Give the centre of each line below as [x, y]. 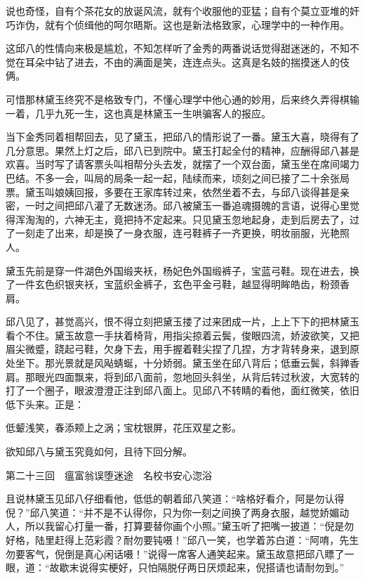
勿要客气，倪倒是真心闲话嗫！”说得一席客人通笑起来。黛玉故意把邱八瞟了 [175, 553]
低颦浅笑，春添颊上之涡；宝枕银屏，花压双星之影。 [124, 428]
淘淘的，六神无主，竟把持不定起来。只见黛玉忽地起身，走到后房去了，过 [192, 219]
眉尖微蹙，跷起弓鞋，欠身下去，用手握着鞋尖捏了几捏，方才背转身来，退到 [178, 349]
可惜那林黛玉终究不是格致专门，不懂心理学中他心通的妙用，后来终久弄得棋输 [182, 99]
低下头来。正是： [45, 404]
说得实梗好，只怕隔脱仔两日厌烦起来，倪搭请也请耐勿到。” [212, 567]
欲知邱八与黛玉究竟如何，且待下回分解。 [99, 451]
